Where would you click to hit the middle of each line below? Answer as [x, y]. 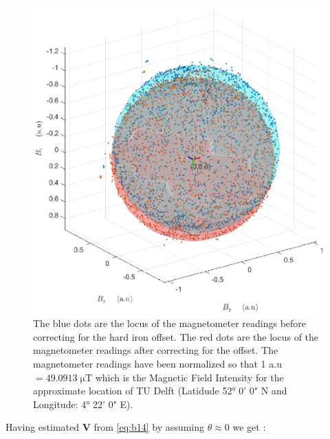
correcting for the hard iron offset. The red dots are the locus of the [176, 336]
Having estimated [43, 427]
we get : [249, 427]
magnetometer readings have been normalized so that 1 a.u [157, 363]
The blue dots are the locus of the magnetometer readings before [170, 323]
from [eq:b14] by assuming [149, 427]
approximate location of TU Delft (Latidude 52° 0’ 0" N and [160, 391]
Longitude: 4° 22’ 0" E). [83, 404]
